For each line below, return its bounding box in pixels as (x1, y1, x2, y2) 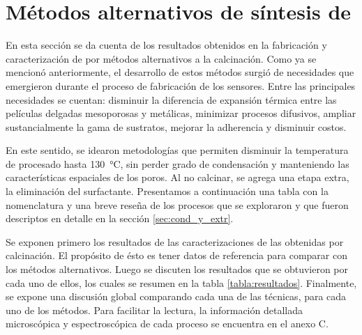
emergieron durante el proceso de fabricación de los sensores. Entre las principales (6, 78, 356, 93)
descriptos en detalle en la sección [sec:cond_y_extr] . (6, 211, 234, 226)
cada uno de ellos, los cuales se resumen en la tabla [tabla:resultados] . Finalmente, (6, 275, 357, 290)
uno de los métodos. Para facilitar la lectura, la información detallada (6, 302, 303, 317)
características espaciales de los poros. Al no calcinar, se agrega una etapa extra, (6, 170, 349, 185)
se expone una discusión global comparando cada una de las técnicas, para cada (6, 289, 347, 304)
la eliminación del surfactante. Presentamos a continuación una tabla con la (6, 184, 329, 198)
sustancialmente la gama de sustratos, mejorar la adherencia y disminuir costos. (6, 119, 347, 134)
